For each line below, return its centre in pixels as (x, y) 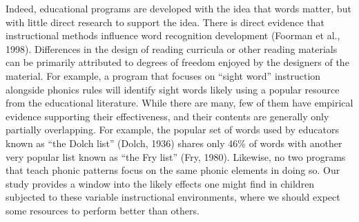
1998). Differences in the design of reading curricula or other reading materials (172, 48)
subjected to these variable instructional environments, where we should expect (173, 197)
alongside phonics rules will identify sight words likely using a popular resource (173, 89)
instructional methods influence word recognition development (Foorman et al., (173, 35)
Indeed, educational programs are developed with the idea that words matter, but (178, 8)
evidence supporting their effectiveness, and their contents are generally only (167, 116)
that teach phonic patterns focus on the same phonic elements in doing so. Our (173, 170)
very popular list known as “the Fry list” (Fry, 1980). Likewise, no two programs (176, 156)
